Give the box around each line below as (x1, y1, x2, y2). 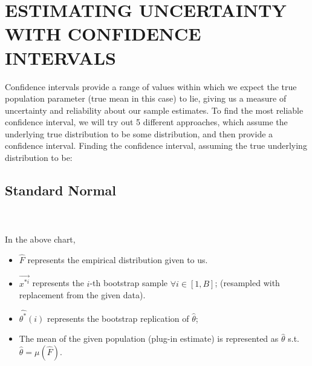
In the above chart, (5, 233, 76, 246)
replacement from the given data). (19, 289, 146, 301)
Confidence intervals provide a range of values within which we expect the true (5, 80, 297, 93)
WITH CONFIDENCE (5, 21, 201, 46)
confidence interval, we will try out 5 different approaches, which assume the (5, 116, 288, 128)
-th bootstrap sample (89, 276, 167, 289)
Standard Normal (5, 181, 117, 200)
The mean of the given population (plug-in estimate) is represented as (19, 332, 279, 345)
